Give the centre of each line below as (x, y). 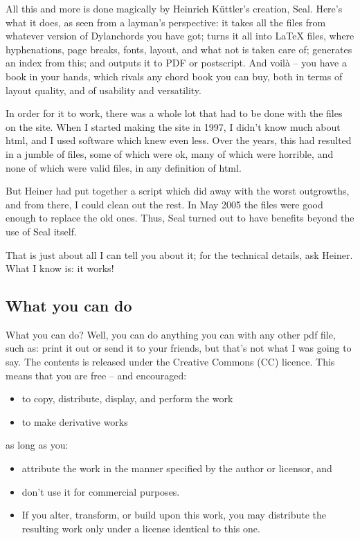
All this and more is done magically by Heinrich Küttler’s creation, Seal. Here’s (174, 8)
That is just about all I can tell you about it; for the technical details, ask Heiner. (179, 254)
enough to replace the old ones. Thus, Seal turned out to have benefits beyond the (180, 218)
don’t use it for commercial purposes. (101, 491)
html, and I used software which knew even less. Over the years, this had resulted (179, 140)
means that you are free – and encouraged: (96, 375)
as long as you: (37, 445)
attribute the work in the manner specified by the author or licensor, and (177, 468)
